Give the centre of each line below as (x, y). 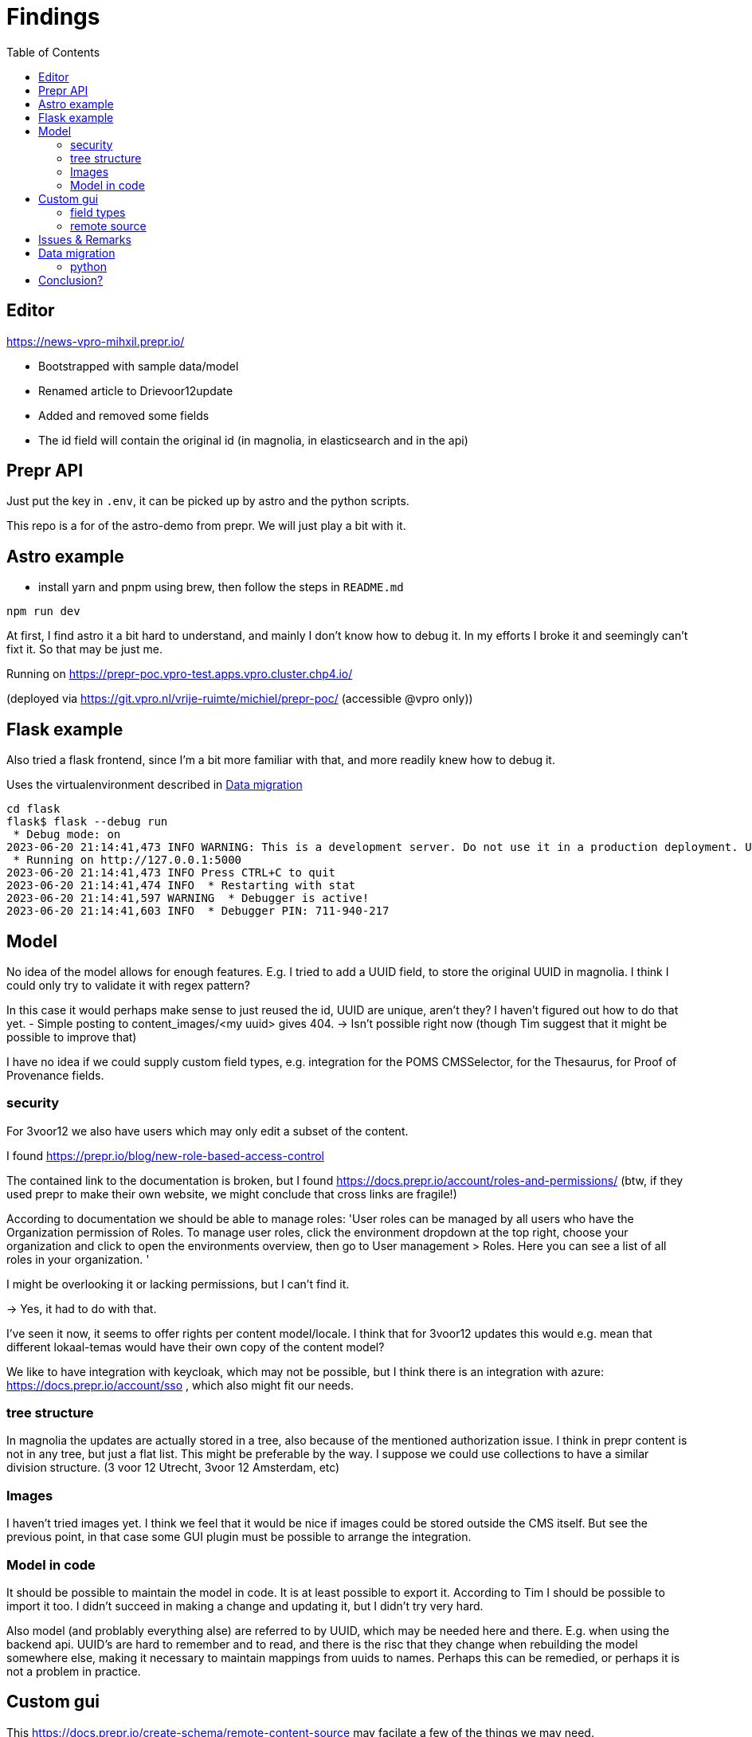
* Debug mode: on (67, 835)
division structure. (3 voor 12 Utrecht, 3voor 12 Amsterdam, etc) (173, 1468)
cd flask (33, 809)
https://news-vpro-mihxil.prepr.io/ (96, 341)
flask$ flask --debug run (87, 822)
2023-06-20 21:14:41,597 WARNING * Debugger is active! (188, 898)
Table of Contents (53, 52)
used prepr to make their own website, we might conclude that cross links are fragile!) (232, 1194)
